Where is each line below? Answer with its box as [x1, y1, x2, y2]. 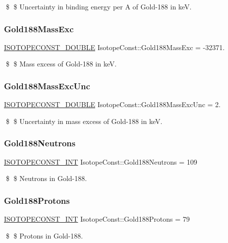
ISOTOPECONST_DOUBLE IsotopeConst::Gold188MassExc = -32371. [4, 42, 225, 52]
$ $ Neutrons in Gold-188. [5, 173, 87, 183]
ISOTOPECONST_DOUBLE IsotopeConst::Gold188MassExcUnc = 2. [4, 99, 221, 110]
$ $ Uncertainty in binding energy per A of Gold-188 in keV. [5, 1, 192, 11]
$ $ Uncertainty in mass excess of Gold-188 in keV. [5, 116, 163, 126]
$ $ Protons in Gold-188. [5, 230, 83, 241]
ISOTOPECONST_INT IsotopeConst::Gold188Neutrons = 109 [4, 156, 197, 167]
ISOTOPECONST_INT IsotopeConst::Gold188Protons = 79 [4, 214, 190, 224]
